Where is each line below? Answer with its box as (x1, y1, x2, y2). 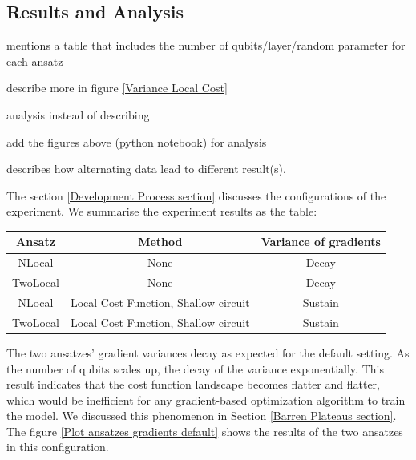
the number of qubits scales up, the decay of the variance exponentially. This (6, 360, 384, 377)
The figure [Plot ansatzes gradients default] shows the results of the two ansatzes (6, 422, 403, 439)
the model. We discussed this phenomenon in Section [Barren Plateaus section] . (6, 407, 397, 424)
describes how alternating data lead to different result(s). (6, 160, 286, 177)
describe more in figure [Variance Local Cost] (6, 79, 228, 96)
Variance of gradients (261, 233, 381, 250)
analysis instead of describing (6, 106, 150, 123)
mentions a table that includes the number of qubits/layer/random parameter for (6, 37, 406, 54)
